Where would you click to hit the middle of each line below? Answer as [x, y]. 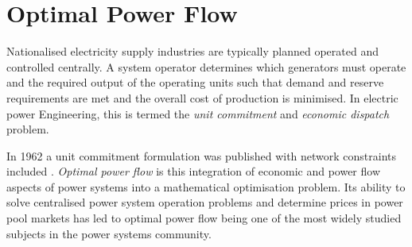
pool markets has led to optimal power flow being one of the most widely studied [204, 218]
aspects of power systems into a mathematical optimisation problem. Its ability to [206, 186]
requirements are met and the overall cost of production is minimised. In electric [202, 97]
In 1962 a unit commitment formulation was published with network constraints [202, 155]
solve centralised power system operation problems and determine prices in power [205, 202]
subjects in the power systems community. [109, 233]
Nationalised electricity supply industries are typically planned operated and [192, 51]
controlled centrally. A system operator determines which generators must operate [206, 66]
